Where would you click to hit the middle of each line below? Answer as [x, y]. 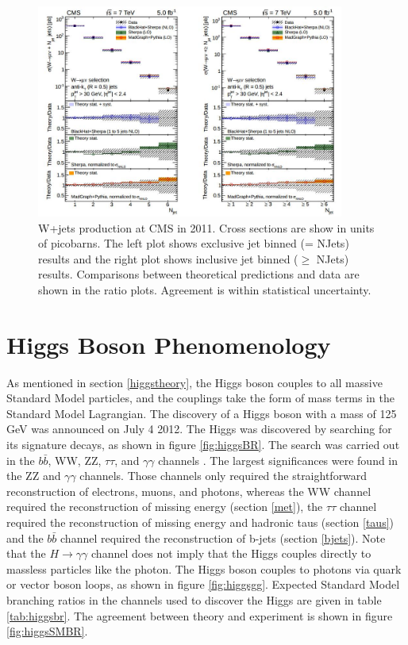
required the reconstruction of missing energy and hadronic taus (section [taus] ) [200, 522]
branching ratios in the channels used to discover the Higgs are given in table [194, 599]
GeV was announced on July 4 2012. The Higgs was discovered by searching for [199, 429]
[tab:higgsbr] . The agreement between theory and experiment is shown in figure [200, 615]
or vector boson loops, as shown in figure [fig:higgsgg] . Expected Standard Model [203, 584]
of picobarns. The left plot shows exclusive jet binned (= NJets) [194, 243]
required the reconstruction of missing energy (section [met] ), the [165, 507]
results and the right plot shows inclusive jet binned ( [168, 258]
